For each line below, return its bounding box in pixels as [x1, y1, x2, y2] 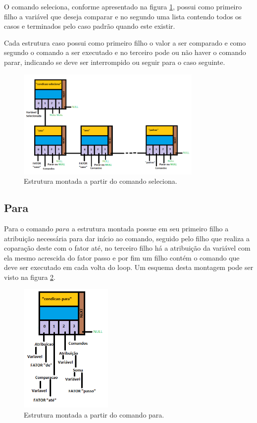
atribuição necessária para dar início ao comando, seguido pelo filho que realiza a [4, 233, 250, 243]
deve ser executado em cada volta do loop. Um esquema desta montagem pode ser [4, 262, 254, 272]
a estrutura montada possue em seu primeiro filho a [71, 223, 229, 233]
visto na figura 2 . [4, 271, 55, 282]
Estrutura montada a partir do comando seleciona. [24, 176, 177, 186]
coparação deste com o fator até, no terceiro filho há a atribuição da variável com [4, 243, 251, 253]
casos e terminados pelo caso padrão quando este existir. [4, 21, 175, 31]
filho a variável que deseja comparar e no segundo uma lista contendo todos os [4, 11, 242, 21]
